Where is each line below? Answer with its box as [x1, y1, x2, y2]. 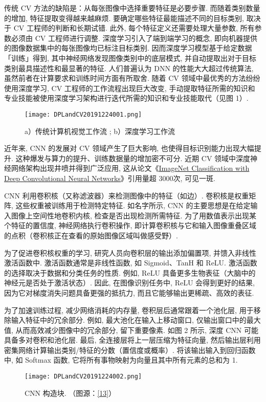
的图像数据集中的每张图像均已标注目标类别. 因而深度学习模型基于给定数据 [4, 42, 252, 53]
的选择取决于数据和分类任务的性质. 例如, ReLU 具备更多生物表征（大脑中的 [4, 267, 256, 278]
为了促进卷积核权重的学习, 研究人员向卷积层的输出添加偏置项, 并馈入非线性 [4, 247, 257, 258]
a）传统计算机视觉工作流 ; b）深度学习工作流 [25, 125, 175, 136]
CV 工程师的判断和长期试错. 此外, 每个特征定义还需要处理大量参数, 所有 [13, 23, 255, 33]
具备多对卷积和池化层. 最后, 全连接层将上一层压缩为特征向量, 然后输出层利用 [4, 334, 261, 345]
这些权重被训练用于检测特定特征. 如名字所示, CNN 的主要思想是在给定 [15, 200, 251, 211]
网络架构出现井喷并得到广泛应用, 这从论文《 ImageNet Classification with [11, 163, 250, 173]
